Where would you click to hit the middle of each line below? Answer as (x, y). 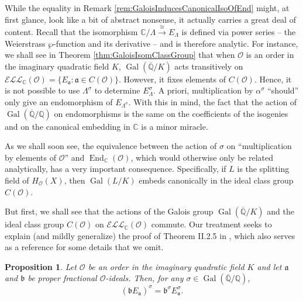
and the (280, 211)
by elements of (30, 157)
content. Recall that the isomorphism (71, 31)
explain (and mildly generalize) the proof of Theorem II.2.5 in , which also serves (150, 235)
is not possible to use (42, 90)
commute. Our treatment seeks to (211, 224)
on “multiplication (259, 146)
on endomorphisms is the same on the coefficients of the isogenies (171, 113)
